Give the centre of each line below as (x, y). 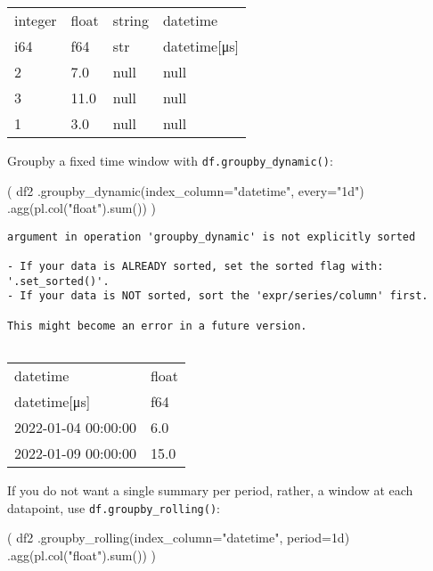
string (131, 20)
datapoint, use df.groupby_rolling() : (114, 507)
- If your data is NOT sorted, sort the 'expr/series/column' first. (218, 296)
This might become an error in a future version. (157, 326)
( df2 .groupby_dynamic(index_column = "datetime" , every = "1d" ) (186, 190)
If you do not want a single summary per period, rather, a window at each (210, 490)
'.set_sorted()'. (58, 281)
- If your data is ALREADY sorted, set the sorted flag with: (196, 267)
